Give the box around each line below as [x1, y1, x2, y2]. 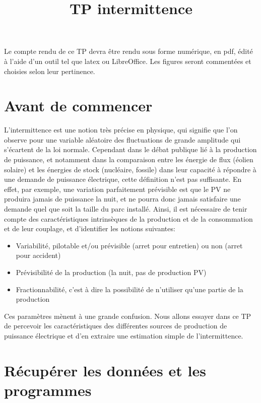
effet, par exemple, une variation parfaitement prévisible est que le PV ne [4, 183, 231, 194]
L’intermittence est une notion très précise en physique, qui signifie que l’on [4, 124, 238, 135]
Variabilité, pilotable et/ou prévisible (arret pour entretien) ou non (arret [16, 240, 243, 250]
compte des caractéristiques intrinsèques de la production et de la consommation [4, 213, 253, 224]
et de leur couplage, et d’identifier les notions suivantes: [4, 223, 175, 234]
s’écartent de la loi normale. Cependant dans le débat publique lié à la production [4, 144, 257, 155]
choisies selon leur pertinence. [4, 65, 95, 76]
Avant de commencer [4, 95, 153, 116]
